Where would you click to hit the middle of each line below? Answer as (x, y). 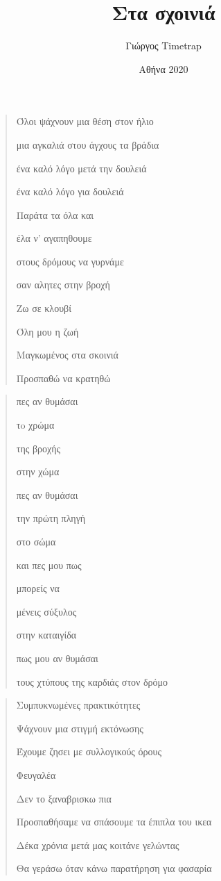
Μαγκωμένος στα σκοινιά (67, 355)
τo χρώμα (35, 425)
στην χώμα (38, 471)
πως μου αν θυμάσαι (57, 658)
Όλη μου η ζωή (47, 331)
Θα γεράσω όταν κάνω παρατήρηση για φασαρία (114, 868)
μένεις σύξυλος (46, 611)
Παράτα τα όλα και (55, 214)
